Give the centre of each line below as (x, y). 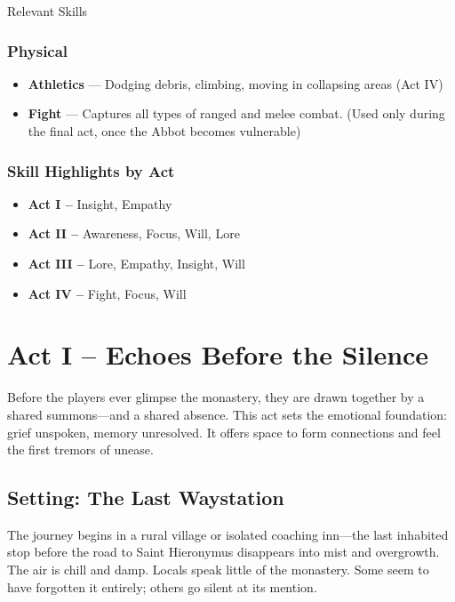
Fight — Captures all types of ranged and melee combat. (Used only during (236, 113)
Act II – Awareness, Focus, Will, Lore (134, 233)
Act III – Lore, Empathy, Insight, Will (136, 263)
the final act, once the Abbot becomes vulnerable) (164, 131)
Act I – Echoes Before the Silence (218, 354)
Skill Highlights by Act (91, 170)
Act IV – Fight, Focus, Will (107, 293)
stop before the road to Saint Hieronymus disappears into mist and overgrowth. (224, 552)
